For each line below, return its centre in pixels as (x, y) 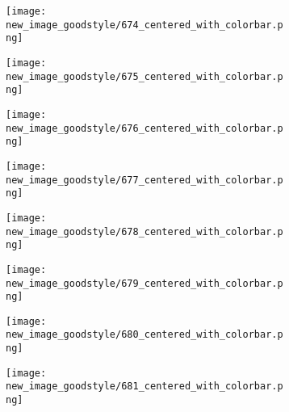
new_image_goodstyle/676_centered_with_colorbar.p (144, 128)
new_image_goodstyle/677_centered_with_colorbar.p (144, 180)
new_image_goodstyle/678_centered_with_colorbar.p (144, 231)
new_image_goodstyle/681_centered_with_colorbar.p (144, 387)
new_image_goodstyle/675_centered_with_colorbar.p (144, 76)
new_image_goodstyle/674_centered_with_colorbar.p (144, 25)
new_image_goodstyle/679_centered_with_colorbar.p (144, 283)
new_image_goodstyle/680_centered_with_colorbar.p (144, 335)
